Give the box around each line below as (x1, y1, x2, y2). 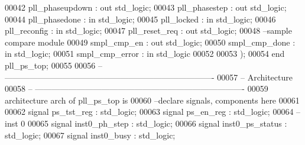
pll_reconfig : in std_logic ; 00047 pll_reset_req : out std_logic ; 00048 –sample (5, 24, 292, 37)
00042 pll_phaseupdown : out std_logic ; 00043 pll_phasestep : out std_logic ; (5, 1, 287, 13)
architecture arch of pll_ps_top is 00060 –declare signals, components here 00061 (5, 94, 300, 106)
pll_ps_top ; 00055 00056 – (5, 59, 102, 71)
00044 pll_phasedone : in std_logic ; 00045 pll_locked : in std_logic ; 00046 (5, 12, 276, 25)
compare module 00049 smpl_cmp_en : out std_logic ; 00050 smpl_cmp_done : (5, 36, 296, 48)
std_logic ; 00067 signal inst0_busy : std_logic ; (5, 128, 176, 141)
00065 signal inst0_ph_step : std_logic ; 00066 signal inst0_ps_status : (27, 117, 287, 129)
